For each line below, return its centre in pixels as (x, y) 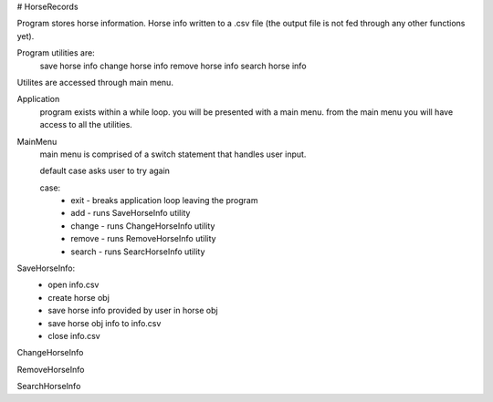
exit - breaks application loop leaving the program (164, 201)
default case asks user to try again (105, 171)
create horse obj (79, 297)
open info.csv (73, 285)
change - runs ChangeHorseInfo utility (143, 226)
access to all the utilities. (86, 125)
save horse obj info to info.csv (105, 323)
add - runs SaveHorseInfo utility (131, 213)
